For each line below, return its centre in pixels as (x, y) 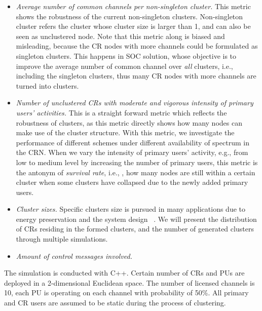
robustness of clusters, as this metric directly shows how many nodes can (129, 122)
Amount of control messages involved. (74, 256)
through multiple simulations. (62, 239)
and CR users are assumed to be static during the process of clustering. (115, 303)
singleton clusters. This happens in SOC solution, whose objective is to (126, 55)
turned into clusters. (47, 85)
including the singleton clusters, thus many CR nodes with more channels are (136, 76)
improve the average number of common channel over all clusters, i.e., (124, 66)
